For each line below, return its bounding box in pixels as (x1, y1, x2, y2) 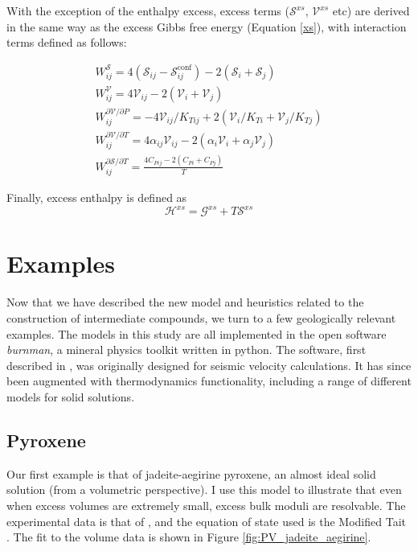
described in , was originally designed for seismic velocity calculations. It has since (6, 356, 412, 373)
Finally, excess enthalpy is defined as (6, 189, 187, 206)
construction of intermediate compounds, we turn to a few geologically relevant (6, 309, 396, 326)
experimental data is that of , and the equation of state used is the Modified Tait (6, 512, 406, 529)
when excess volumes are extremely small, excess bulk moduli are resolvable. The (6, 496, 406, 513)
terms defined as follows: (6, 34, 127, 51)
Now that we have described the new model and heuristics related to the (6, 294, 364, 310)
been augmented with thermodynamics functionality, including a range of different (6, 372, 412, 389)
